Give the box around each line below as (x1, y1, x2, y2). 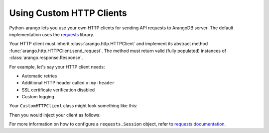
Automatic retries (21, 72, 57, 79)
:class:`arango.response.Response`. (9, 55, 83, 61)
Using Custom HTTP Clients (9, 7, 127, 18)
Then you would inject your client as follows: (9, 112, 101, 118)
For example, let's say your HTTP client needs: (9, 64, 105, 69)
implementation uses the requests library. (9, 31, 95, 37)
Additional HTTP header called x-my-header (21, 80, 115, 86)
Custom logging (21, 94, 55, 100)
